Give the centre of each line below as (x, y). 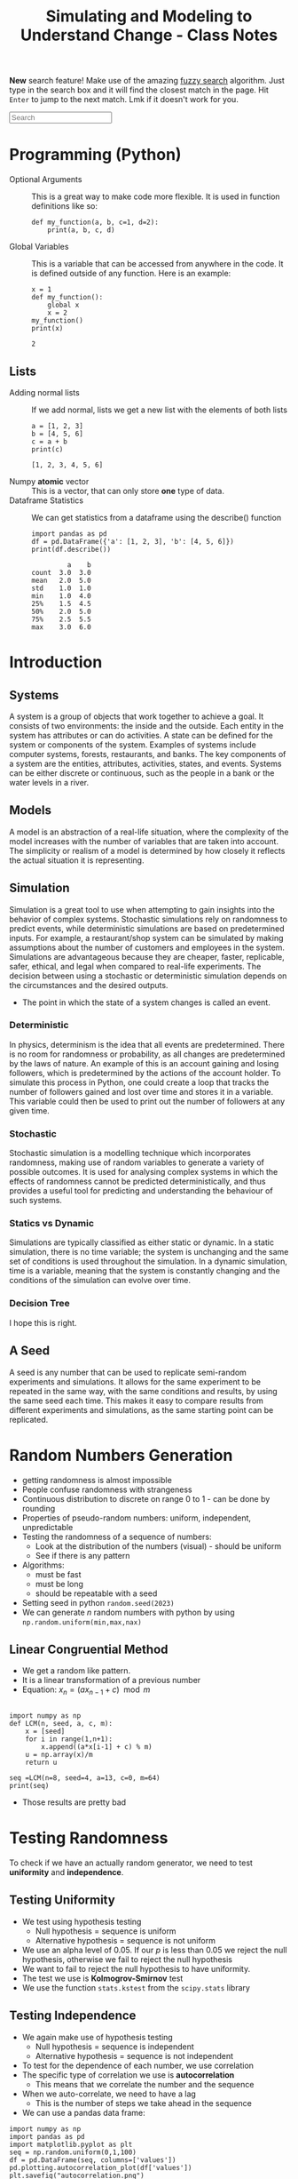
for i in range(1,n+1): (69, 1739)
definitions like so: (64, 206)
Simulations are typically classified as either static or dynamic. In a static (142, 1242)
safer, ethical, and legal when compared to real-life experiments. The (135, 966)
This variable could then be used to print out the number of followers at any (147, 1101)
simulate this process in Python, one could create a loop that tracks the (139, 1082)
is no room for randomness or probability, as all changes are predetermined (147, 1054)
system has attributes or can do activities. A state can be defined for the (141, 735)
